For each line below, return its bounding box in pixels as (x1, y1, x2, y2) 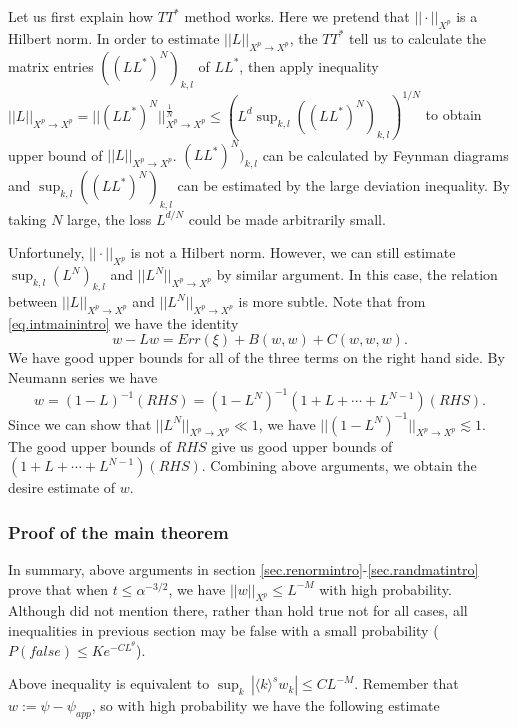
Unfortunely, (8, 242, 85, 263)
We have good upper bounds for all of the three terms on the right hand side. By (8, 347, 505, 368)
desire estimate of (8, 477, 116, 498)
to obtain (425, 104, 482, 125)
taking (8, 208, 47, 229)
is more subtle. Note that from (238, 291, 426, 312)
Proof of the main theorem (8, 519, 229, 544)
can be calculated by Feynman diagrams (262, 144, 509, 165)
